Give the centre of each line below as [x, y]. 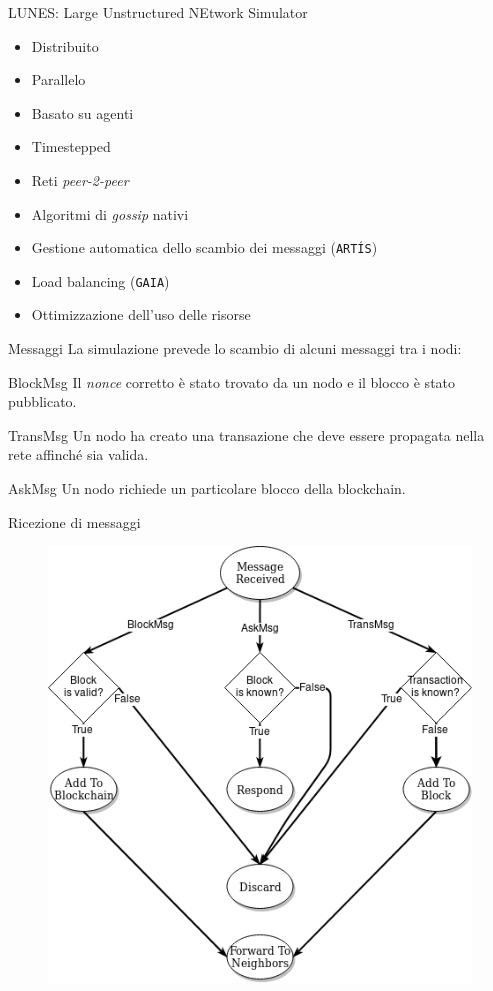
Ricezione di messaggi [74, 521]
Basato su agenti [82, 112]
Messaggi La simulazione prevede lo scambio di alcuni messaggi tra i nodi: [235, 348]
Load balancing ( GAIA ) [100, 280]
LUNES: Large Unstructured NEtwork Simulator [158, 12]
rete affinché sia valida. [78, 454]
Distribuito [65, 45]
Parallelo [58, 79]
